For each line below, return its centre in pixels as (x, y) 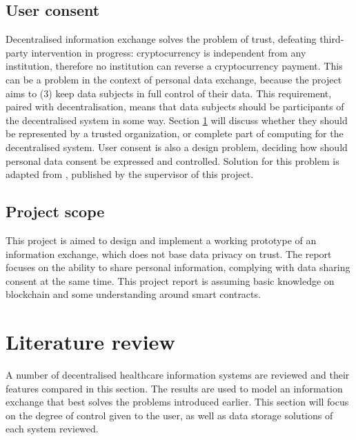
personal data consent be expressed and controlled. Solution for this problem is (172, 160)
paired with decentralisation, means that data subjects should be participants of (175, 107)
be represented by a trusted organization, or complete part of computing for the (175, 133)
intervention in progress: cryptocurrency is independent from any (169, 52)
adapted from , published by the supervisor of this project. (130, 174)
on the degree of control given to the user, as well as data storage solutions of (169, 415)
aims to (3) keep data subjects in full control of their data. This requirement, (169, 93)
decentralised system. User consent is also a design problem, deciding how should (177, 147)
